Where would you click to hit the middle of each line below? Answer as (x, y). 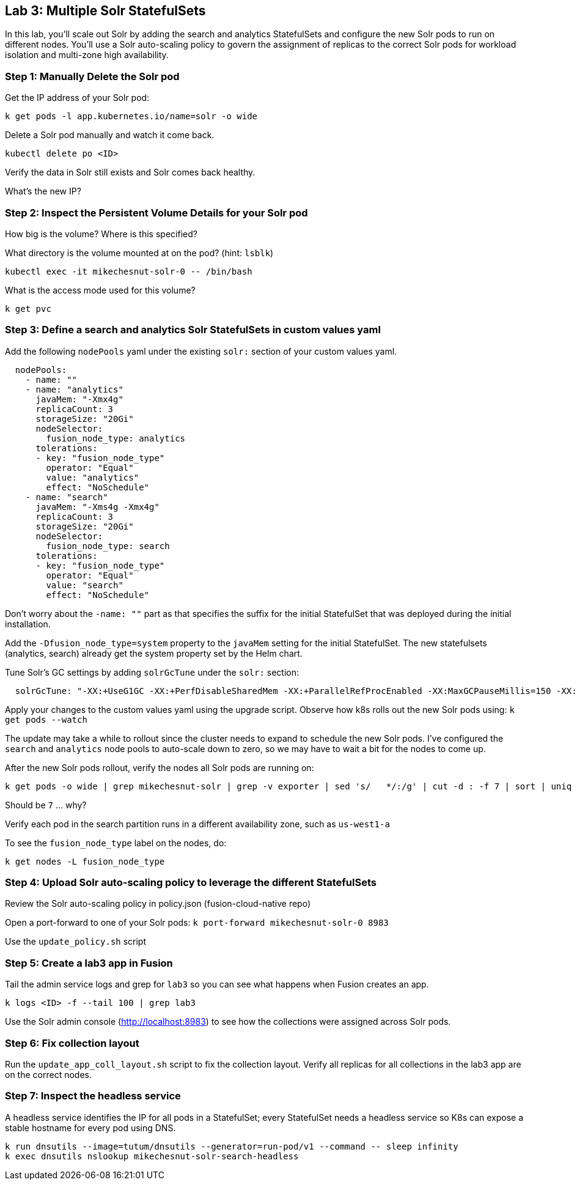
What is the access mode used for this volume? (100, 290)
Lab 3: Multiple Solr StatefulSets (105, 11)
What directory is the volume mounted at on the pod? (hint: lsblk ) (139, 253)
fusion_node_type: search (108, 546)
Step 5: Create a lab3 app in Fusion (89, 963)
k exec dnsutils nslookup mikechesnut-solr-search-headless (152, 1156)
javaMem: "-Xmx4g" (79, 399)
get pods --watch (46, 719)
